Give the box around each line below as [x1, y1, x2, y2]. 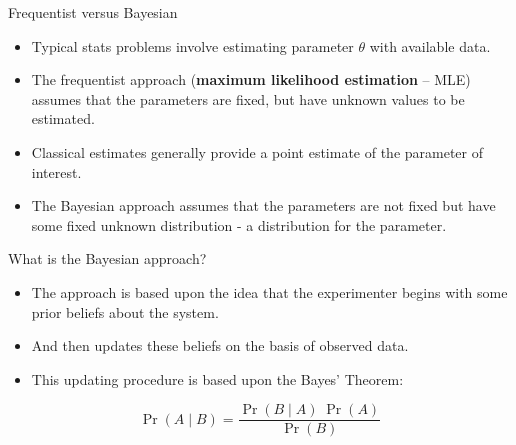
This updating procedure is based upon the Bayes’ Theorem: [31, 368, 404, 389]
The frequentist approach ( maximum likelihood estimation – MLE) [31, 69, 471, 90]
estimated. [31, 108, 95, 129]
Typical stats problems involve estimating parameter [31, 35, 354, 56]
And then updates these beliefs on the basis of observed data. [31, 335, 409, 356]
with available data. [369, 35, 491, 56]
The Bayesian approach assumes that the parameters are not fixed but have [31, 195, 496, 216]
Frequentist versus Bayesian [8, 2, 178, 22]
